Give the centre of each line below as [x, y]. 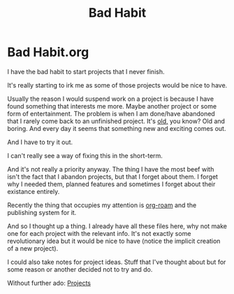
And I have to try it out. [40, 142]
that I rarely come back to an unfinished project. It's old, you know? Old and [116, 121]
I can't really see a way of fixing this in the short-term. [85, 155]
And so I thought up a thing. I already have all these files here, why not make [117, 226]
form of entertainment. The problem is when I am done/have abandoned [111, 113]
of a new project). [33, 248]
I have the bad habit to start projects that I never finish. [86, 71]
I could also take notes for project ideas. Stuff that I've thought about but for [117, 262]
